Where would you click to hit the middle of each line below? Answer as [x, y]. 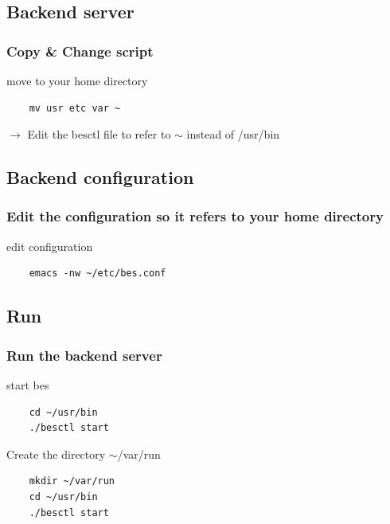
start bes [28, 384]
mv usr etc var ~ [75, 108]
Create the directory [56, 454]
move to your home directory [77, 80]
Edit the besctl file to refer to [99, 134]
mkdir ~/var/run [72, 481]
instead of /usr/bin [233, 134]
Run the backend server [84, 355]
